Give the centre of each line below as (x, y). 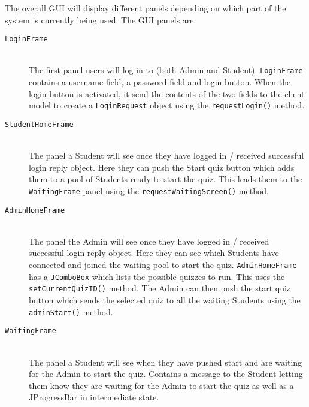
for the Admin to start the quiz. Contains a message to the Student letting (166, 374)
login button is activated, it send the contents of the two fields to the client (167, 93)
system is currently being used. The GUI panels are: (101, 19)
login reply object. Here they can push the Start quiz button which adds (162, 167)
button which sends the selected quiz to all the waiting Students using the (165, 300)
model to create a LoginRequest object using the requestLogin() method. (167, 105)
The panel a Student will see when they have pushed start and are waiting (166, 362)
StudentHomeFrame (39, 124)
